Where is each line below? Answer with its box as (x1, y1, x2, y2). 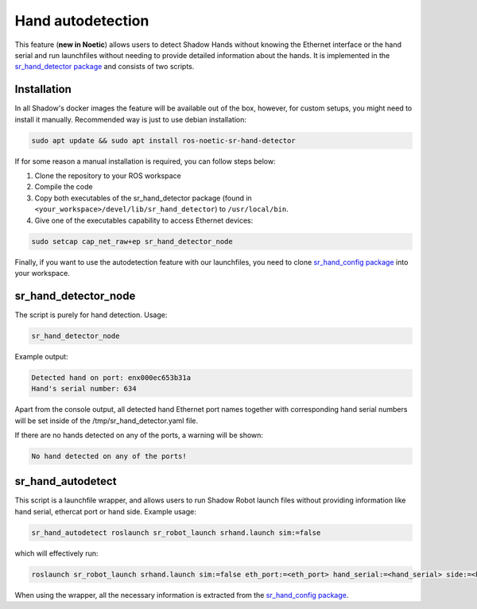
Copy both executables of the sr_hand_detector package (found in (34, 193, 252, 203)
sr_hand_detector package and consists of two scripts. (14, 62, 195, 72)
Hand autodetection (14, 12, 149, 29)
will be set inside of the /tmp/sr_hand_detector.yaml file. (14, 416, 199, 425)
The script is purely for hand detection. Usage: (14, 310, 168, 320)
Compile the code (34, 182, 93, 192)
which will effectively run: (14, 549, 99, 558)
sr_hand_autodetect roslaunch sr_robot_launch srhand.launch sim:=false (31, 528, 321, 537)
